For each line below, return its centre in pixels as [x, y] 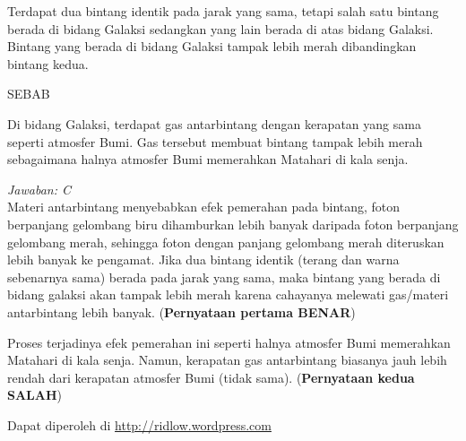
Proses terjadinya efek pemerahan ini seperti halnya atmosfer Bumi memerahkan [229, 342]
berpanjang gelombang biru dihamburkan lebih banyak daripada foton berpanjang [233, 224]
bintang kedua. [48, 63]
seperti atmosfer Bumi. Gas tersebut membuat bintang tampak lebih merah [215, 141]
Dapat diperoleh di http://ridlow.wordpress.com [139, 424]
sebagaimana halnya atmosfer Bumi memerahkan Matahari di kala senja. [208, 159]
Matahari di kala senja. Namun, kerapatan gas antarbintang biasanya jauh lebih [227, 360]
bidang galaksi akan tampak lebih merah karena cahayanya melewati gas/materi [228, 294]
